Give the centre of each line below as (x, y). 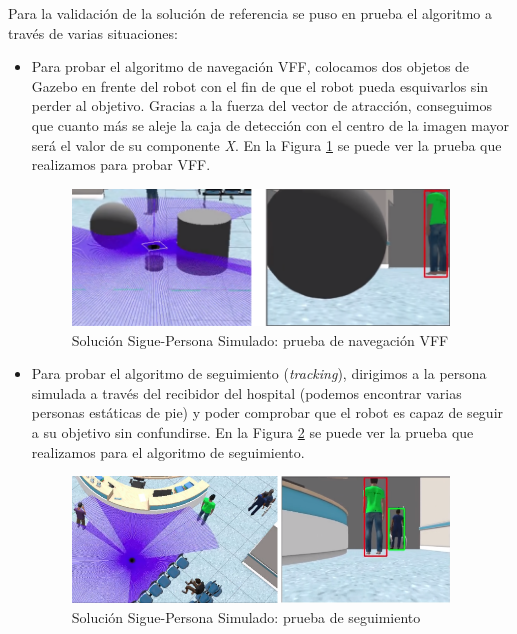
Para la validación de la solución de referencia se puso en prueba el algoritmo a (250, 13)
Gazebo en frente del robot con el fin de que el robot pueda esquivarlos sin (260, 85)
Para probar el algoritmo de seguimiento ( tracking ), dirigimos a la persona (259, 373)
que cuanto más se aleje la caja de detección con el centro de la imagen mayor (270, 124)
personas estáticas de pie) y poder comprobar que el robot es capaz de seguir (267, 412)
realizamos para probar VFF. (121, 164)
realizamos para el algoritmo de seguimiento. (168, 451)
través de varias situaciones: (93, 32)
